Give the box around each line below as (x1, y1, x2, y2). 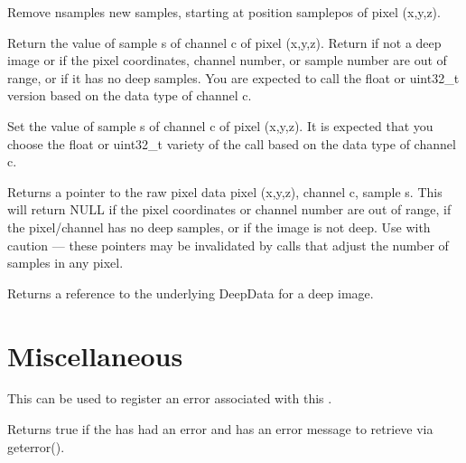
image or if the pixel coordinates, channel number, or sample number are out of (7, 51, 447, 70)
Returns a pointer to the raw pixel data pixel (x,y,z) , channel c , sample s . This (7, 182, 443, 201)
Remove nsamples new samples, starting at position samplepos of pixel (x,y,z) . (7, 3, 441, 21)
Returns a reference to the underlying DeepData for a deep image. (7, 283, 374, 302)
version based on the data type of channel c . (7, 86, 252, 105)
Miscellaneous (7, 336, 183, 373)
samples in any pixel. (7, 253, 124, 272)
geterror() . (7, 437, 65, 456)
